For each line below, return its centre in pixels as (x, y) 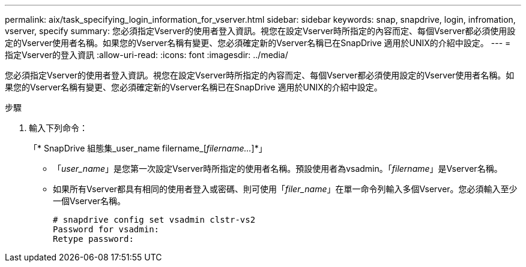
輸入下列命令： (58, 128)
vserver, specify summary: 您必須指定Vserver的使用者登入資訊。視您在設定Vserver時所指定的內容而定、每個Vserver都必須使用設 (260, 31)
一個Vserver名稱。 (89, 201)
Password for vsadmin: (106, 229)
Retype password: (93, 239)
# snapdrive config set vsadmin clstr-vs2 (154, 220)
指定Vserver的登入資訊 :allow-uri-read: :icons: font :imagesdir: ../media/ (147, 55)
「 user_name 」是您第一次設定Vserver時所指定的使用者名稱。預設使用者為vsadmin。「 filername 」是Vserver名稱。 (278, 169)
